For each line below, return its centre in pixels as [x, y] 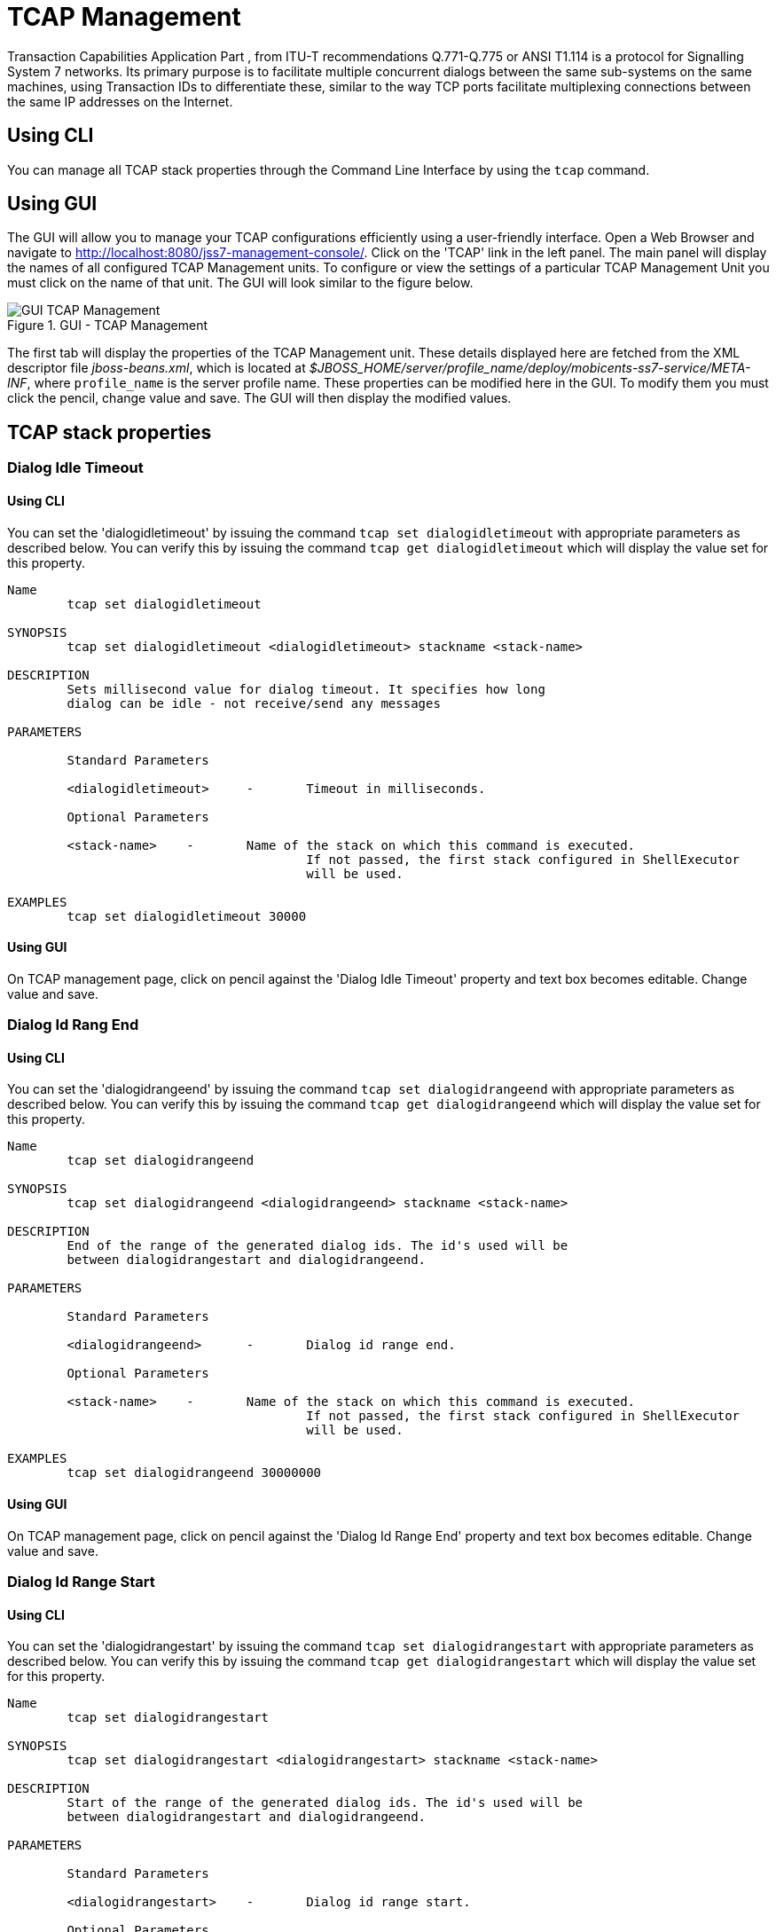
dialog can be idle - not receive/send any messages [254, 703]
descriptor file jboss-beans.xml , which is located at [157, 368]
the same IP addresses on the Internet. [120, 101]
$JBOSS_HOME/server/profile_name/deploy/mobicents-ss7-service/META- [530, 368]
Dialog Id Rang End [73, 1025]
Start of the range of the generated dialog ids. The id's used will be [325, 1803]
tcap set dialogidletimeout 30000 [187, 916]
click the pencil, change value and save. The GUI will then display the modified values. [259, 398]
